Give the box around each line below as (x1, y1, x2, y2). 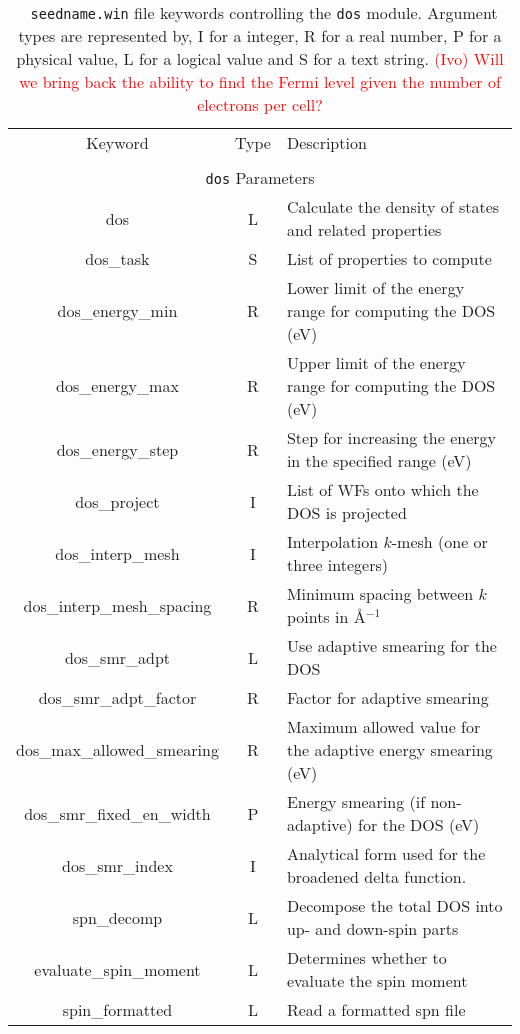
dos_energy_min (57, 299, 178, 322)
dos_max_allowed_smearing (16, 738, 219, 761)
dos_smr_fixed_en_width (24, 801, 211, 825)
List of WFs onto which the (286, 478, 479, 501)
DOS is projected (286, 501, 407, 524)
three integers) (286, 553, 388, 576)
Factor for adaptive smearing (286, 686, 489, 709)
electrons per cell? (197, 93, 323, 116)
